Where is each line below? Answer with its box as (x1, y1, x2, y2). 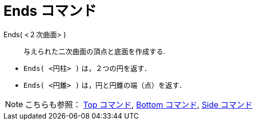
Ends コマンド (3, 2, 97, 19)
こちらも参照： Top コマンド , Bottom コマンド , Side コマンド (25, 99, 253, 110)
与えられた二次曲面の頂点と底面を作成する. (23, 47, 166, 56)
